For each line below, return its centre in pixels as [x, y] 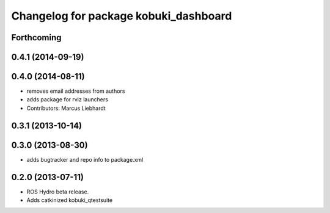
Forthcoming [36, 38]
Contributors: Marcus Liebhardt [66, 108]
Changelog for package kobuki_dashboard [122, 16]
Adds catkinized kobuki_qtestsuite [70, 200]
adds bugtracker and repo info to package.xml [85, 159]
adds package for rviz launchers [67, 99]
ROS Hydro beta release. [58, 192]
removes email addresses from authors [76, 91]
